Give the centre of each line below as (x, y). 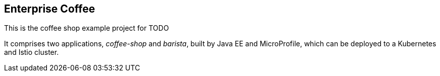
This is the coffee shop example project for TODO (87, 28)
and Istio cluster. (32, 52)
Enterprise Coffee (50, 9)
